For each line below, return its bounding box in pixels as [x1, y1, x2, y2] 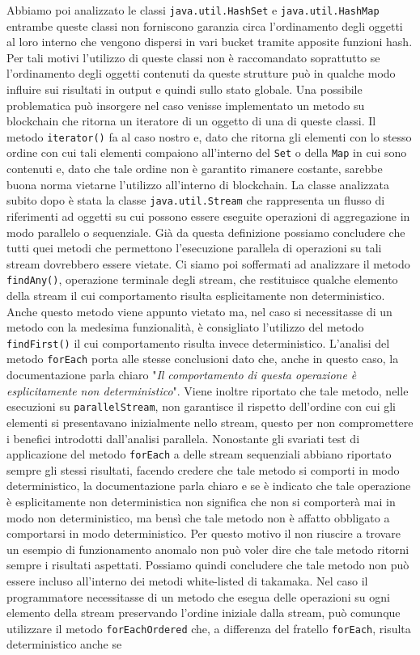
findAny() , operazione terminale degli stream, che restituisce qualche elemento [6, 271, 398, 288]
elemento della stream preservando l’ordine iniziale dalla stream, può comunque [6, 604, 401, 621]
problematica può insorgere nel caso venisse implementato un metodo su [6, 96, 365, 113]
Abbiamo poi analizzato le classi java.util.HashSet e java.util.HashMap [6, 2, 380, 18]
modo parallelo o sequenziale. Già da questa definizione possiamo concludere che [6, 223, 405, 240]
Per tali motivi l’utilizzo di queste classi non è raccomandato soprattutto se [6, 49, 380, 65]
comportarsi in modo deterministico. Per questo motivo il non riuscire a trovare [6, 525, 401, 542]
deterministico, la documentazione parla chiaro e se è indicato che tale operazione [6, 477, 411, 494]
